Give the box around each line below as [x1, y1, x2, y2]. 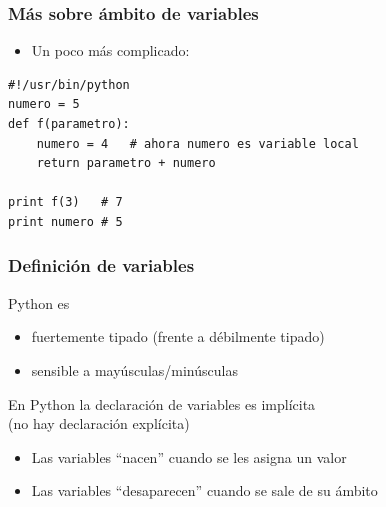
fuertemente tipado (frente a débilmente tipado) [31, 326, 325, 347]
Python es [8, 292, 70, 313]
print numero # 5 [8, 214, 123, 229]
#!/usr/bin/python [8, 77, 130, 92]
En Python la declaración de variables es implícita [8, 393, 316, 414]
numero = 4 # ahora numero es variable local [36, 136, 359, 151]
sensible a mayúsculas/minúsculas [31, 359, 238, 380]
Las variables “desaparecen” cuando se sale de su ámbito [31, 480, 378, 501]
